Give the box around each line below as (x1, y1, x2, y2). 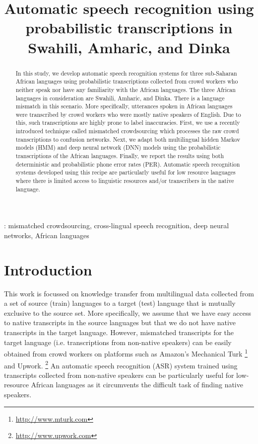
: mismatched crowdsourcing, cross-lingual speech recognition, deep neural (4, 220, 229, 231)
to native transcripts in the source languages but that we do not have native (4, 317, 236, 328)
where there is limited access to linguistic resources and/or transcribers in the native (15, 177, 234, 185)
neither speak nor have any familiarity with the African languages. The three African (15, 85, 236, 93)
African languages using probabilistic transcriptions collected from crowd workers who (15, 77, 238, 86)
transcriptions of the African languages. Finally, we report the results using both (15, 152, 224, 160)
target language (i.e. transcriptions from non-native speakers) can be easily (4, 337, 232, 347)
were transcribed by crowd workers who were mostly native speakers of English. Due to (15, 110, 241, 118)
